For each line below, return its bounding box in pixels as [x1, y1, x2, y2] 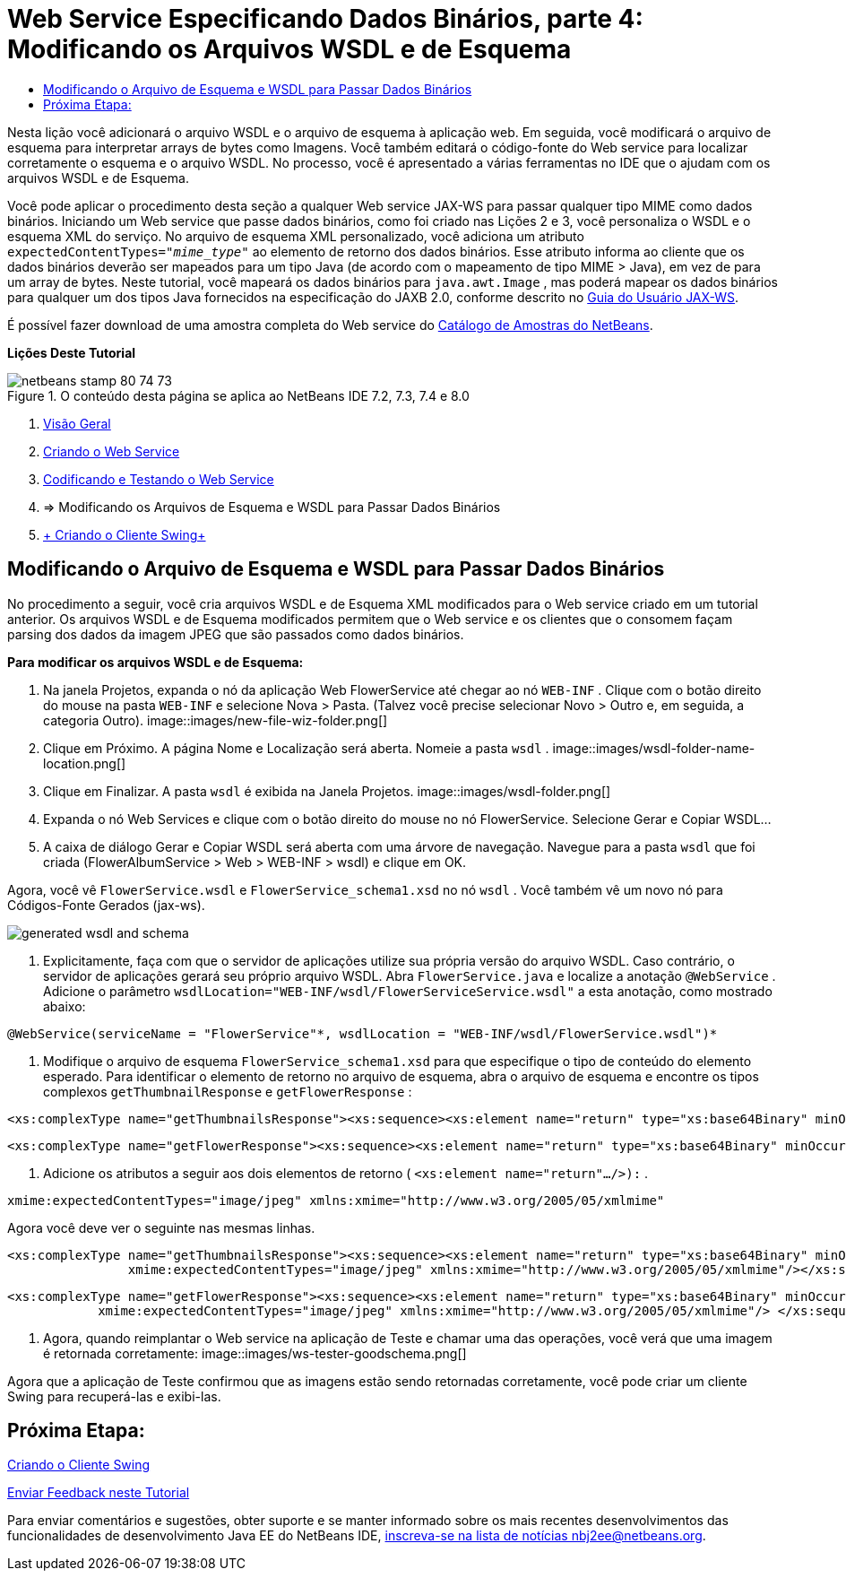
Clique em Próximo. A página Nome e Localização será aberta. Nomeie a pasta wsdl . [43, 740, 549, 756]
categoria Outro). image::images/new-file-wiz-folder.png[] [43, 712, 388, 728]
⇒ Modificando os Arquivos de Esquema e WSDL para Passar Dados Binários [43, 499, 501, 515]
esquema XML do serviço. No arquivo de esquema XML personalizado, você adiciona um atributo [7, 228, 584, 244]
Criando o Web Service [43, 443, 180, 459]
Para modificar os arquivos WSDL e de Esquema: [7, 654, 304, 670]
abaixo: [43, 998, 86, 1014]
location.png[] [43, 755, 126, 771]
